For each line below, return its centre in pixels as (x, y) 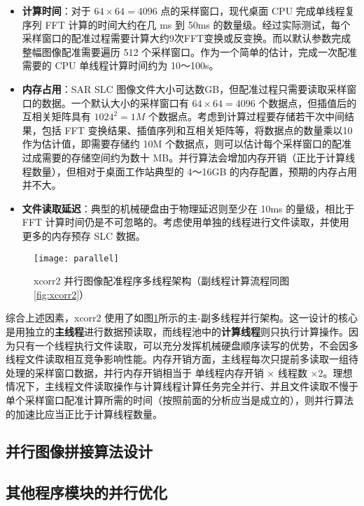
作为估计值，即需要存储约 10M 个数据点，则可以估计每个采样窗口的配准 (187, 144)
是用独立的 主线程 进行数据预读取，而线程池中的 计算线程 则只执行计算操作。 (177, 331)
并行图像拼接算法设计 (79, 451)
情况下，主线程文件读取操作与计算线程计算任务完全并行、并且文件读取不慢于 (182, 386)
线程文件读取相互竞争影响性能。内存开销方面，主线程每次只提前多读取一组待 (182, 359)
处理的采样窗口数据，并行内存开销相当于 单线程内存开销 (135, 372)
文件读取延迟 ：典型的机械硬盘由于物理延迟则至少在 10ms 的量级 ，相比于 (188, 208)
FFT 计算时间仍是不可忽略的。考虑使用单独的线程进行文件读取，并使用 (185, 222)
